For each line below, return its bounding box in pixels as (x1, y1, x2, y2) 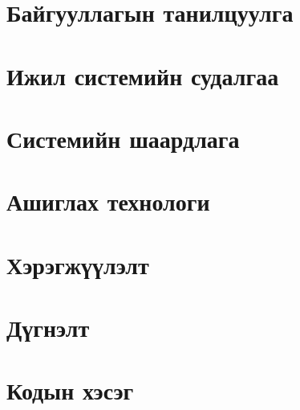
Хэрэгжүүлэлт (6, 248, 149, 281)
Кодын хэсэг (6, 374, 134, 407)
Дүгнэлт (6, 311, 90, 344)
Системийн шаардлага (6, 121, 240, 154)
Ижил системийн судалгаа (6, 59, 279, 92)
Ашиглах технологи (6, 185, 210, 218)
